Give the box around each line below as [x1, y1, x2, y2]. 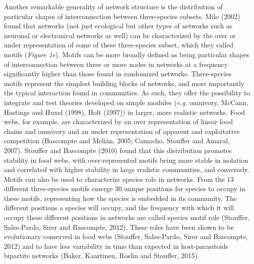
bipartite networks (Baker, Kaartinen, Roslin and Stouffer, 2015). [4, 250, 200, 261]
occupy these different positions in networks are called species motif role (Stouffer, [4, 212, 250, 222]
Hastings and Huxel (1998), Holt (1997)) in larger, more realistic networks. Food [4, 107, 245, 117]
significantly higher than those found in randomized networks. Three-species [4, 68, 232, 79]
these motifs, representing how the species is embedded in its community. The [4, 193, 237, 203]
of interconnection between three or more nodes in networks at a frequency [4, 59, 228, 69]
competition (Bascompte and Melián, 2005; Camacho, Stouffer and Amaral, [4, 135, 230, 146]
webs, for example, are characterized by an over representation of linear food [4, 116, 233, 127]
